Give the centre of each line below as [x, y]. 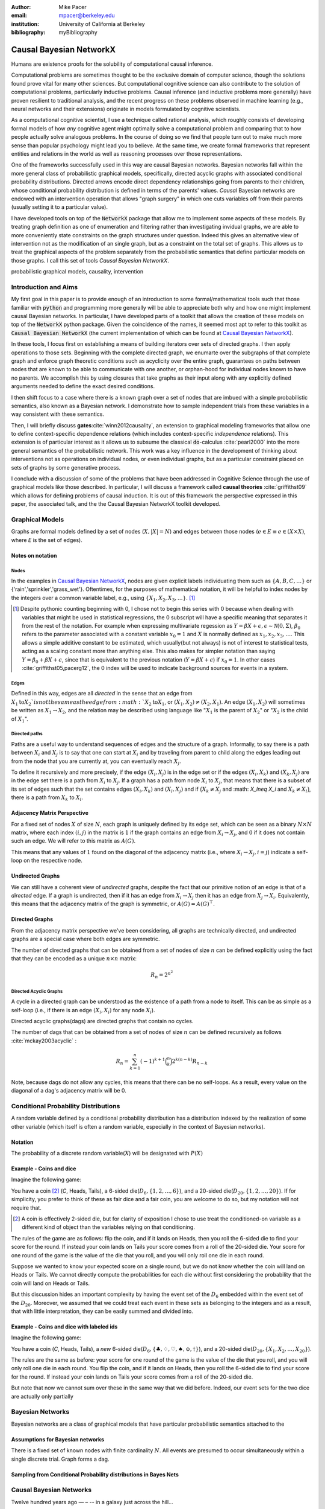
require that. [26, 1208]
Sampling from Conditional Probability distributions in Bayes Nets [95, 1474]
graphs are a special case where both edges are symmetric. [85, 939]
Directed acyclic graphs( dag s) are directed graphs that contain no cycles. [102, 1021]
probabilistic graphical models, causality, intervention [77, 272]
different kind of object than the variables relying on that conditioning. [108, 1227]
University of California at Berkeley [102, 24]
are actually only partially [42, 1396]
